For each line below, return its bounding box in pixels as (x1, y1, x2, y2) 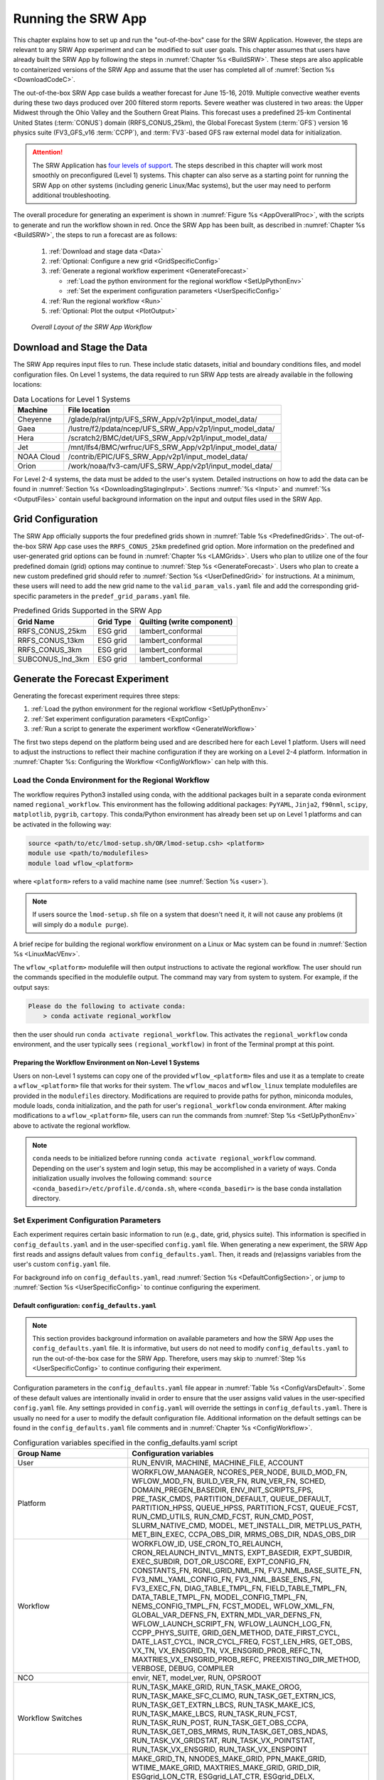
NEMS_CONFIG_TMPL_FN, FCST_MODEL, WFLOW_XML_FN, (132, 1601, 335, 1611)
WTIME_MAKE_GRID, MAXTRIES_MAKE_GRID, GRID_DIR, (132, 1762, 321, 1772)
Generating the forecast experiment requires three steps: (13, 691, 181, 701)
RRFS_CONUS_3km (17, 644, 82, 654)
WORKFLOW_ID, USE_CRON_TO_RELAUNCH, (132, 1539, 284, 1549)
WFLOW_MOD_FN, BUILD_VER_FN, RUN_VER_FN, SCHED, (132, 1476, 326, 1486)
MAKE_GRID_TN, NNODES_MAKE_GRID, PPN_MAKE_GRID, (132, 1754, 327, 1764)
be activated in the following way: (13, 820, 112, 829)
